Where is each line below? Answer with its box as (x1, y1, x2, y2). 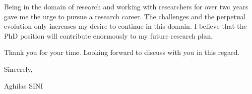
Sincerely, (4, 63, 33, 74)
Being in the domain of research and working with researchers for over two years (4, 1, 249, 11)
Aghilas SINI (4, 80, 43, 91)
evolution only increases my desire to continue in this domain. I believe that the (4, 21, 247, 31)
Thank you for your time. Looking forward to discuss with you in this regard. (4, 47, 240, 57)
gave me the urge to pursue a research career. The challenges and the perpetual (4, 11, 246, 21)
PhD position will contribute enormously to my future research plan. (4, 30, 213, 41)
